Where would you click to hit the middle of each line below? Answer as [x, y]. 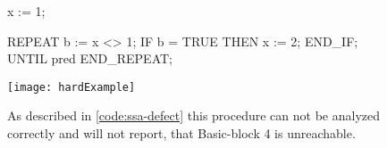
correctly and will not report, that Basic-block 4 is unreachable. [181, 133]
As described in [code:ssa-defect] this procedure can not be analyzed [193, 115]
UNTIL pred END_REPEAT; [90, 58]
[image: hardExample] [72, 87]
